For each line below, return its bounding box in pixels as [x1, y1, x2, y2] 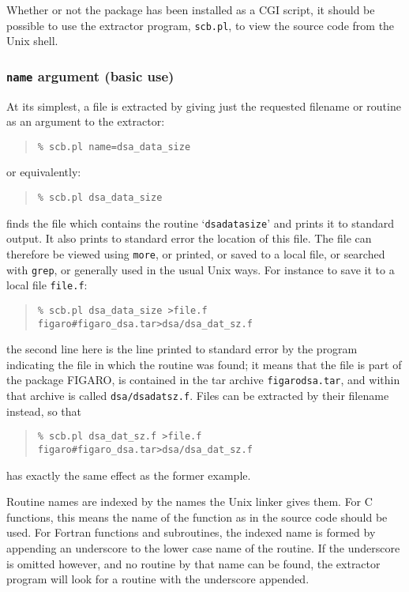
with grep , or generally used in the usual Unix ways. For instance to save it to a [6, 261, 395, 277]
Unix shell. [6, 32, 58, 49]
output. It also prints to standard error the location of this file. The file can [6, 230, 372, 247]
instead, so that [6, 402, 82, 419]
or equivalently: [6, 164, 81, 180]
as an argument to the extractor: [6, 113, 165, 130]
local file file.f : [6, 277, 88, 293]
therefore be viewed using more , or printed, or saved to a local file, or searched [6, 245, 385, 262]
